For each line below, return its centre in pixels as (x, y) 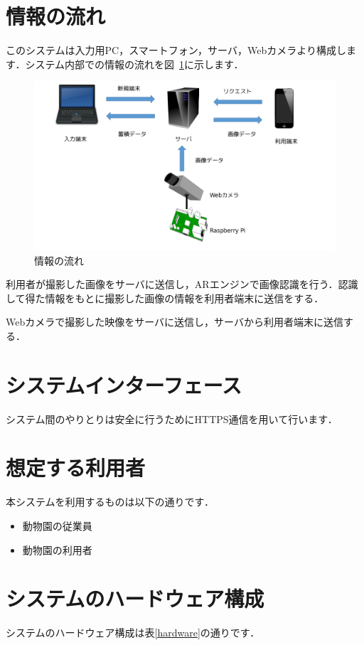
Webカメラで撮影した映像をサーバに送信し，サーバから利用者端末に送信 (175, 322)
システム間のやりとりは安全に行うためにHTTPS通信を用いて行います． (172, 419)
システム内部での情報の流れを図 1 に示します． (134, 64)
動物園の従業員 (57, 525)
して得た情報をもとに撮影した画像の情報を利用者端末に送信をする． (165, 298)
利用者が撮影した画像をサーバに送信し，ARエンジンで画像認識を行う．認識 (182, 284)
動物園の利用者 (57, 549)
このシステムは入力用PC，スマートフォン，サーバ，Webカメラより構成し (176, 50)
